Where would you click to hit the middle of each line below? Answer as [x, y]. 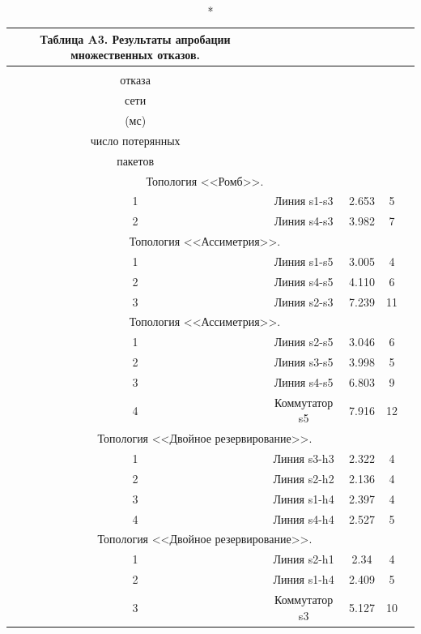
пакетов [136, 160]
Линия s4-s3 [304, 221]
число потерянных [135, 140]
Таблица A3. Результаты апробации [135, 39]
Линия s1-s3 [304, 201]
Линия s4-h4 [304, 518]
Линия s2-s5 [304, 342]
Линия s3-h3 [304, 458]
